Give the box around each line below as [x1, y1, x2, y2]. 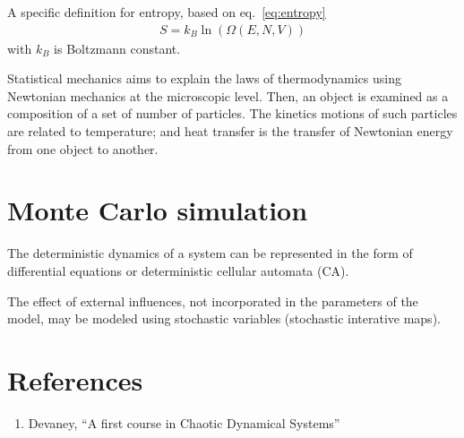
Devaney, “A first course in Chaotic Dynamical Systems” [28, 413, 340, 432]
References [7, 361, 143, 398]
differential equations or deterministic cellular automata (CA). [7, 261, 349, 279]
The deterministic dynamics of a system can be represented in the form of [7, 244, 413, 262]
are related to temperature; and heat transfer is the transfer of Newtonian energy [7, 122, 453, 140]
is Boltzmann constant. [54, 39, 181, 57]
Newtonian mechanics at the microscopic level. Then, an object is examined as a [7, 86, 449, 105]
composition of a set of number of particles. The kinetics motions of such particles [7, 104, 458, 123]
